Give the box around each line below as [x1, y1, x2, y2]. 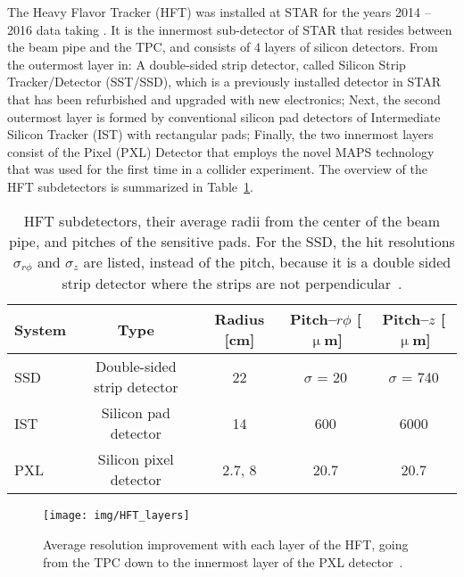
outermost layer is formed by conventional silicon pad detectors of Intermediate [7, 107, 441, 126]
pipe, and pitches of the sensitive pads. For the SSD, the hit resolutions [9, 230, 455, 251]
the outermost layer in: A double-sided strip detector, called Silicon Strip [7, 54, 406, 73]
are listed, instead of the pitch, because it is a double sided [83, 251, 452, 272]
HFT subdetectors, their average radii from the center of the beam [23, 210, 441, 231]
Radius [214, 309, 265, 330]
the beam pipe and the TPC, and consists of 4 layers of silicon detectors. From [7, 37, 438, 56]
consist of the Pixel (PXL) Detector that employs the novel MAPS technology [7, 142, 435, 161]
